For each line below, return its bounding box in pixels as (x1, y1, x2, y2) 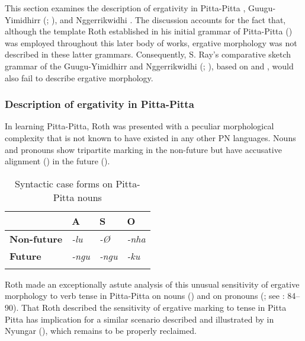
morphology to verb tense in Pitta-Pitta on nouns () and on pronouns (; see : (5, 289, 285, 302)
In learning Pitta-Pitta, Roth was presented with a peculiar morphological (5, 120, 274, 132)
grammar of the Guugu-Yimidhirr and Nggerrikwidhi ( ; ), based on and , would (5, 59, 294, 72)
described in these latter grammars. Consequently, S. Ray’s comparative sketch (5, 48, 291, 60)
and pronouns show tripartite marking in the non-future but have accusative (5, 143, 282, 155)
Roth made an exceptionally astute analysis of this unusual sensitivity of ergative (5, 278, 300, 290)
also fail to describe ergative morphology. (5, 71, 153, 84)
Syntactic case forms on (15, 176, 113, 190)
